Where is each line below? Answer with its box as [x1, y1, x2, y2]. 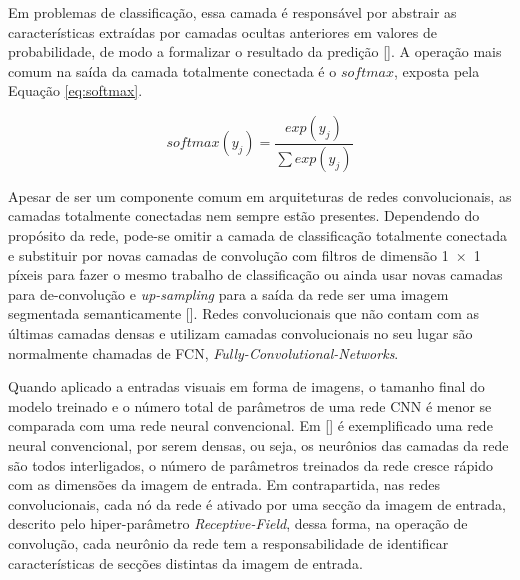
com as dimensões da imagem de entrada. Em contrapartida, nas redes [8, 474, 440, 495]
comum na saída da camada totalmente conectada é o [8, 60, 337, 81]
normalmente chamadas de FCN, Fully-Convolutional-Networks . [8, 342, 399, 363]
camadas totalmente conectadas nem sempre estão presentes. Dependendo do [8, 205, 480, 226]
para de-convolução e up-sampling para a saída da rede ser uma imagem [8, 283, 449, 304]
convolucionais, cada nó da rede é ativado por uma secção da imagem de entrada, [8, 493, 507, 514]
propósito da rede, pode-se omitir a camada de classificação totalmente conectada [8, 225, 507, 246]
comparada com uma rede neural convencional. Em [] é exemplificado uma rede [8, 415, 493, 436]
